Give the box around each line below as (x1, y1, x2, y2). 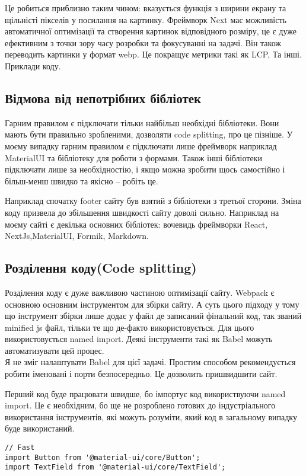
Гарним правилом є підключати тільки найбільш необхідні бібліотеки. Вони (5, 116, 279, 129)
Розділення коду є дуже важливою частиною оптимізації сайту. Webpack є (5, 286, 275, 298)
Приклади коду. (5, 59, 61, 72)
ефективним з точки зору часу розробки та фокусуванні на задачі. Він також (5, 36, 281, 49)
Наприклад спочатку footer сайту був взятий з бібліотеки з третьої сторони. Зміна (5, 194, 301, 207)
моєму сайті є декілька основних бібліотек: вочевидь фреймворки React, (5, 218, 268, 230)
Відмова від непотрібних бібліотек (5, 88, 202, 107)
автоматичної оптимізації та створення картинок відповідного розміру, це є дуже (5, 25, 297, 37)
